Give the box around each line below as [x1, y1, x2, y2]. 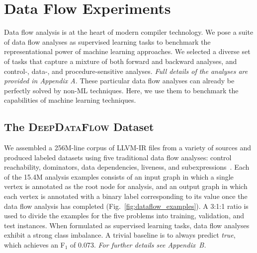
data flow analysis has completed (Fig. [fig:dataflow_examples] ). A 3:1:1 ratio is [4, 200, 249, 211]
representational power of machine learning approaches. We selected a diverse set [4, 46, 251, 57]
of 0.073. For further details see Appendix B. [70, 240, 206, 250]
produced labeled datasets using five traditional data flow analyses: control [4, 152, 232, 162]
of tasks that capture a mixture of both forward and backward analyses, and [4, 56, 237, 66]
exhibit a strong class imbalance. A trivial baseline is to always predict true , [4, 230, 236, 240]
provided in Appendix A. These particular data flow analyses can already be [4, 75, 235, 86]
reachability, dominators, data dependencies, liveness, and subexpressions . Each [4, 162, 250, 172]
